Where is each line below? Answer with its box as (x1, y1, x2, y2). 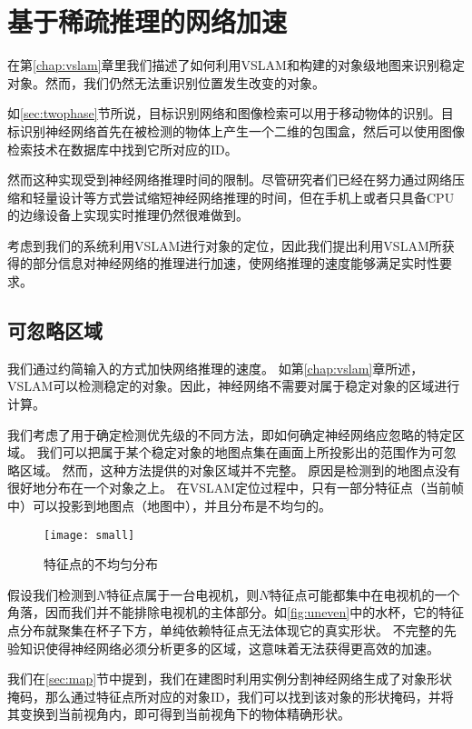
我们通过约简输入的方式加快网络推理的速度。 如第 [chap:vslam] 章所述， (7, 358, 424, 377)
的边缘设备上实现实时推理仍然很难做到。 (7, 205, 249, 225)
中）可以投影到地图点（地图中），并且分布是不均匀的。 (7, 496, 331, 515)
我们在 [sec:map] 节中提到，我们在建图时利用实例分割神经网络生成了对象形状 (7, 669, 453, 688)
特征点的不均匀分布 (44, 554, 158, 574)
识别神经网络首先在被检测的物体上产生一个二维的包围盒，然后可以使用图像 (19, 121, 465, 140)
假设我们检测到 (7, 584, 96, 604)
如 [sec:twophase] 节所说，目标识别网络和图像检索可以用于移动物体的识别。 (7, 104, 441, 123)
